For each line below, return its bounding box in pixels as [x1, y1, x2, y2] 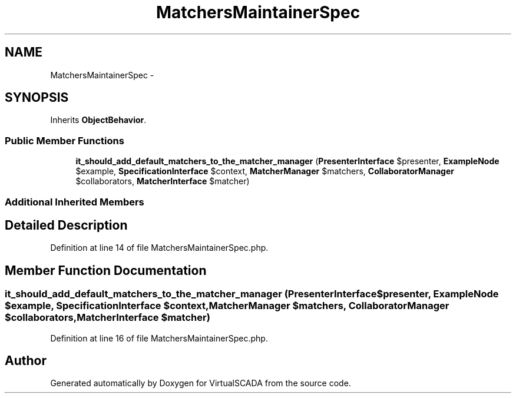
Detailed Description [5, 217, 128, 233]
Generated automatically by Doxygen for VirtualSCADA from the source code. [50, 378, 351, 389]
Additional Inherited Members [5, 195, 144, 208]
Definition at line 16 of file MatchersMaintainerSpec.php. [50, 333, 268, 343]
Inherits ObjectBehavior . [50, 115, 147, 125]
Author [5, 353, 47, 369]
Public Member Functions [5, 134, 124, 147]
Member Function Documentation [5, 263, 207, 278]
